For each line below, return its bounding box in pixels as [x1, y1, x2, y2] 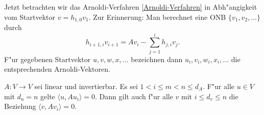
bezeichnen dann [131, 53, 183, 64]
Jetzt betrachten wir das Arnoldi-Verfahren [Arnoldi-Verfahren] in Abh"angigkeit [4, 2, 257, 12]
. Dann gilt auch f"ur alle [95, 91, 173, 101]
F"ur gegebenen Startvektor [4, 53, 91, 64]
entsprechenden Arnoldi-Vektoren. [4, 64, 110, 74]
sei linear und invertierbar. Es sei [34, 80, 138, 91]
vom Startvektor [4, 11, 56, 22]
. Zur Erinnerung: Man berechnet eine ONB [88, 11, 226, 22]
